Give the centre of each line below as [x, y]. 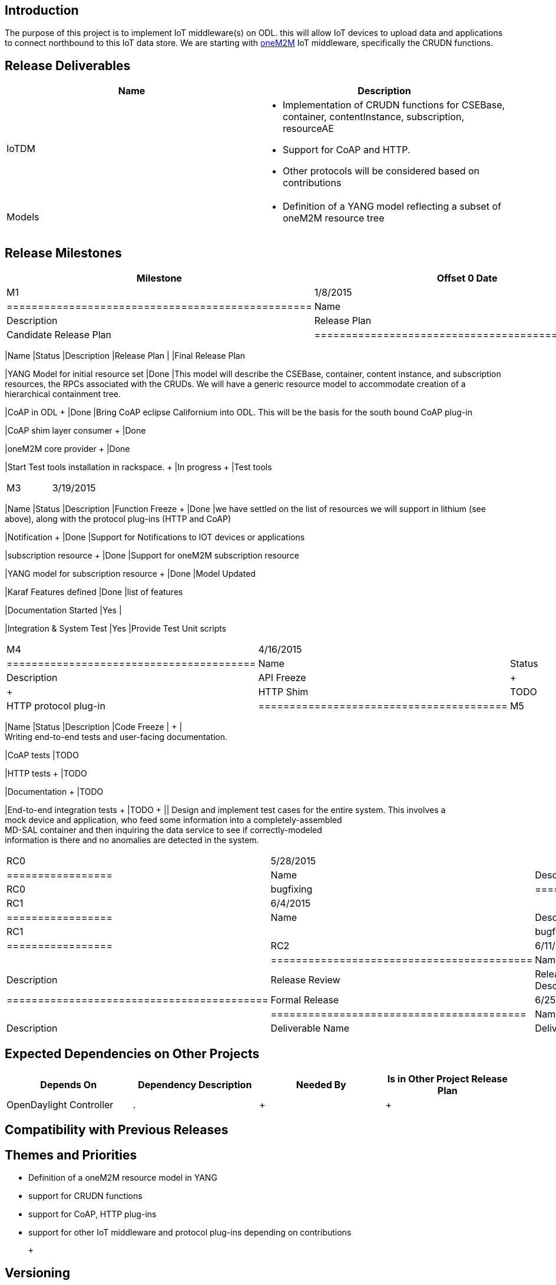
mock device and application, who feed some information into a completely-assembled [173, 820]
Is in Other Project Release [447, 1078]
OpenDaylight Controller [60, 1104]
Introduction [42, 10]
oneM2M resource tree [334, 218]
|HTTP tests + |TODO [46, 774]
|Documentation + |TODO [54, 792]
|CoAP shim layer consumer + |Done [75, 431]
